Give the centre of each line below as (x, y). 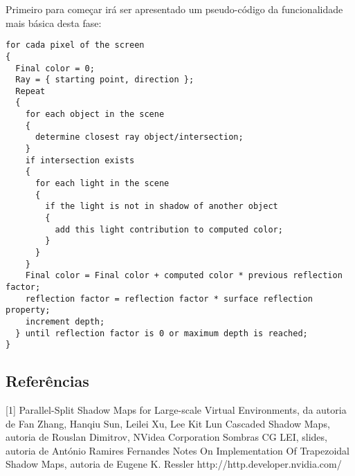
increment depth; (65, 321)
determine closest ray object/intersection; (139, 137)
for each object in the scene (95, 115)
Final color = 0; (55, 68)
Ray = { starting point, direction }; (105, 80)
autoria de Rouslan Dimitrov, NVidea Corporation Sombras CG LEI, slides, (166, 437)
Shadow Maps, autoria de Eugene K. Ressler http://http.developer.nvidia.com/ (174, 464)
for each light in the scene (102, 184)
